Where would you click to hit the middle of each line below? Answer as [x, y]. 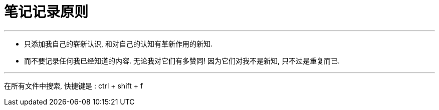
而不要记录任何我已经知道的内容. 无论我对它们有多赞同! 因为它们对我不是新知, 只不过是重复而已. [182, 60]
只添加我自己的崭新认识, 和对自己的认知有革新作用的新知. [119, 43]
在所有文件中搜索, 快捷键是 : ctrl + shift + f [74, 85]
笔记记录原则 [46, 12]
